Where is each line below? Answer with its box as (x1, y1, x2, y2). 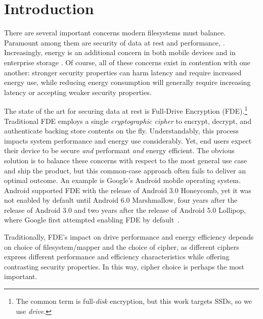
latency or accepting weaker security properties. (4, 86, 152, 97)
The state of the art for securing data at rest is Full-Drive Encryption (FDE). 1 (4, 104, 248, 116)
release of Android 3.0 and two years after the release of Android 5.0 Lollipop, (4, 204, 246, 215)
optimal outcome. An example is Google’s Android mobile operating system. (4, 175, 241, 186)
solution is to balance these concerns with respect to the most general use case (4, 155, 247, 165)
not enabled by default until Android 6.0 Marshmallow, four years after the (4, 195, 238, 205)
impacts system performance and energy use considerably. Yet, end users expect (4, 135, 252, 146)
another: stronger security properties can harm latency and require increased (4, 67, 242, 77)
